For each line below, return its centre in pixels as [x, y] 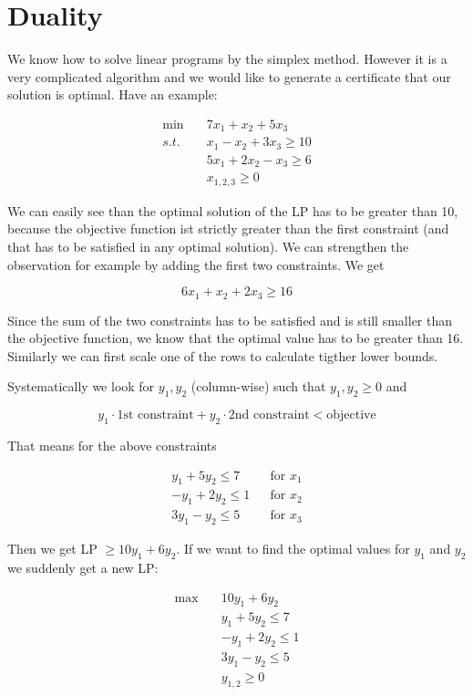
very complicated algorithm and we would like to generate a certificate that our [229, 76]
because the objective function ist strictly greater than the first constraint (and [228, 229]
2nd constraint [269, 416]
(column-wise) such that [258, 386]
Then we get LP [52, 549]
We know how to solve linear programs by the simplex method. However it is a [227, 59]
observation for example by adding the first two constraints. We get [196, 264]
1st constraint [155, 416]
